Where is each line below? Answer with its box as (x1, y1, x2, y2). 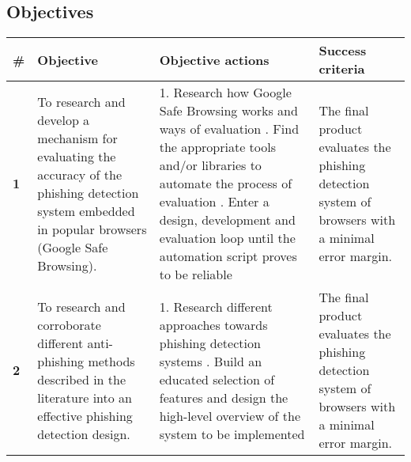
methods (88, 351, 135, 370)
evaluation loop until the (159, 229, 296, 248)
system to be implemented (159, 424, 305, 443)
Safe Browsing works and (159, 101, 298, 120)
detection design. (37, 424, 130, 443)
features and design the (159, 388, 288, 407)
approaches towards (159, 315, 268, 334)
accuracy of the (37, 165, 123, 184)
